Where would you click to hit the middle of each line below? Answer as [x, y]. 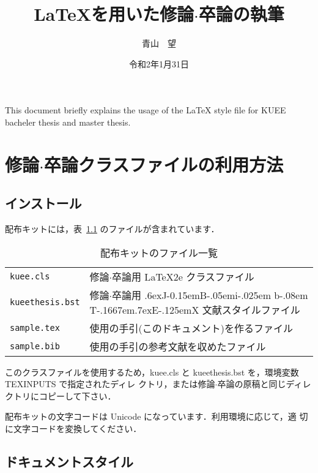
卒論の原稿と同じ [252, 384]
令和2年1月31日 [159, 63]
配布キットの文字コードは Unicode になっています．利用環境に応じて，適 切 [157, 416]
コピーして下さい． [77, 395]
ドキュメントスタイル [69, 462]
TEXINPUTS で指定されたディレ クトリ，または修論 [110, 384]
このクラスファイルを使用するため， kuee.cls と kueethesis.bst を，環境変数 [152, 372]
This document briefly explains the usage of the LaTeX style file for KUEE [146, 110]
